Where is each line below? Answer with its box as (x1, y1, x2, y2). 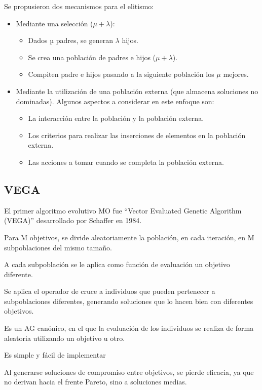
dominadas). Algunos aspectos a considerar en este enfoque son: (16, 96, 214, 106)
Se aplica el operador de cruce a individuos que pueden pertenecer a (4, 286, 215, 296)
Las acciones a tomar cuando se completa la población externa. (28, 156, 224, 167)
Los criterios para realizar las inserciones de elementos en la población (28, 129, 246, 140)
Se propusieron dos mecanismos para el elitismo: (4, 1, 154, 11)
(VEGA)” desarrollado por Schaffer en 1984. (4, 215, 142, 226)
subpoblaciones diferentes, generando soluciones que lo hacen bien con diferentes (4, 295, 253, 306)
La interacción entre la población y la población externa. (28, 113, 204, 123)
